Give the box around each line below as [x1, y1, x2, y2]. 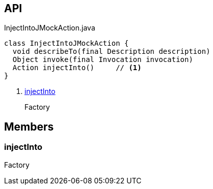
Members [4, 120, 54, 133]
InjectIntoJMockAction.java [4, 23, 95, 33]
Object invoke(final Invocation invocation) [12, 55, 193, 64]
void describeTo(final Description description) [12, 47, 210, 56]
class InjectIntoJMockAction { [4, 39, 129, 48]
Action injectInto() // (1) [12, 64, 142, 72]
